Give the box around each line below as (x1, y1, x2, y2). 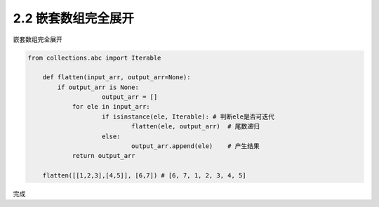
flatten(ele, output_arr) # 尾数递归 (131, 123, 260, 131)
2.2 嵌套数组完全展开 (13, 11, 135, 26)
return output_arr (72, 152, 136, 160)
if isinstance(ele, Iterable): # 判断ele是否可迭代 (102, 112, 275, 121)
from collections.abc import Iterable (27, 53, 161, 62)
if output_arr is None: (57, 83, 140, 91)
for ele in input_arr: (72, 102, 150, 111)
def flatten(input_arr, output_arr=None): (42, 74, 191, 81)
